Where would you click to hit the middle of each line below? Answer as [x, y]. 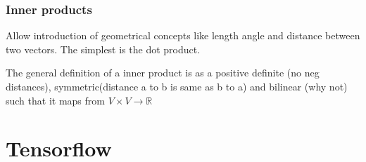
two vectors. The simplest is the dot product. [103, 49]
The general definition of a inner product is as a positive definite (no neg [163, 73]
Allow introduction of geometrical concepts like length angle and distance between [183, 35]
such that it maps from [55, 100]
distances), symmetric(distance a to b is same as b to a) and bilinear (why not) [177, 86]
